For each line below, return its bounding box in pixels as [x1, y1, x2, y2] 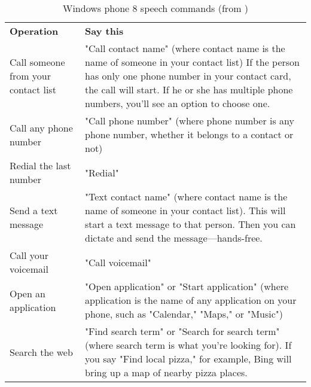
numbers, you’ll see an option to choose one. [85, 96, 270, 110]
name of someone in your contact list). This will [85, 203, 286, 217]
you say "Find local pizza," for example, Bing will [85, 352, 292, 365]
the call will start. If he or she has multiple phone [85, 83, 293, 96]
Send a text [10, 203, 58, 217]
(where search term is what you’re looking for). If [85, 338, 292, 352]
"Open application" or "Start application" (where [85, 279, 289, 293]
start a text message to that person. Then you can [85, 217, 296, 231]
